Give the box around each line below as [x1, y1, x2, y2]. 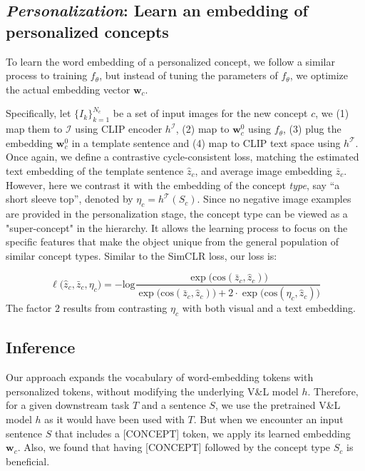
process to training [6, 68, 88, 83]
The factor [6, 300, 52, 315]
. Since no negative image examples [197, 191, 351, 206]
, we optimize [289, 68, 349, 83]
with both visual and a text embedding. [182, 300, 356, 315]
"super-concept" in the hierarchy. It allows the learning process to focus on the [6, 220, 348, 235]
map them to [6, 121, 63, 136]
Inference [6, 336, 76, 358]
